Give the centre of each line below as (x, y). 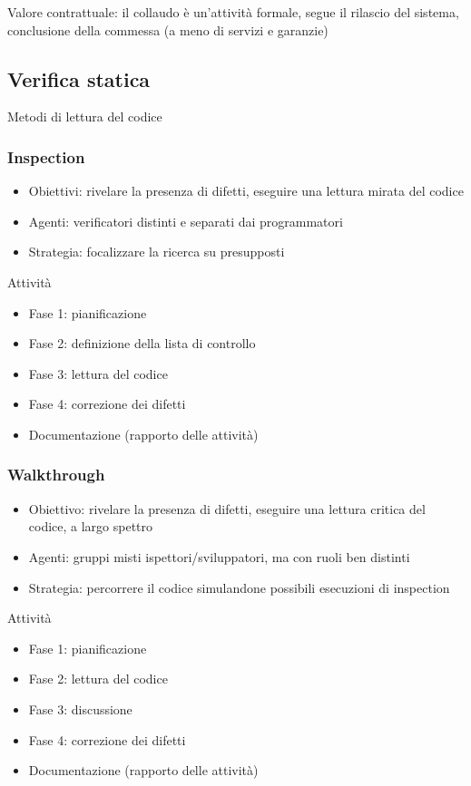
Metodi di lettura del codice (85, 116)
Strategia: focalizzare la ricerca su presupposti (157, 252)
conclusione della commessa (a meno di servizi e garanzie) (168, 29)
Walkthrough (56, 475)
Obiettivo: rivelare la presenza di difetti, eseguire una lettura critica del (227, 508)
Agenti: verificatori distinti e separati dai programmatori (186, 221)
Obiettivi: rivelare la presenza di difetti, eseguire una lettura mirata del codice (246, 191)
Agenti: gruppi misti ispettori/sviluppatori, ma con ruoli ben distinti (219, 556)
